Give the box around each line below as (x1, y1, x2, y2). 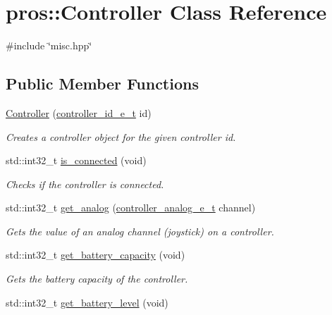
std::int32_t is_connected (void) (6, 153, 147, 168)
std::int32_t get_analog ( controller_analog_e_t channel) (6, 200, 256, 215)
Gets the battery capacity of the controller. (6, 271, 188, 286)
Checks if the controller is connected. (6, 176, 164, 191)
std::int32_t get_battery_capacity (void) (6, 247, 185, 262)
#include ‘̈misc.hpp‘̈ (6, 38, 92, 53)
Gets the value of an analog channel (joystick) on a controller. (6, 223, 274, 238)
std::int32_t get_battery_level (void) (6, 295, 168, 309)
